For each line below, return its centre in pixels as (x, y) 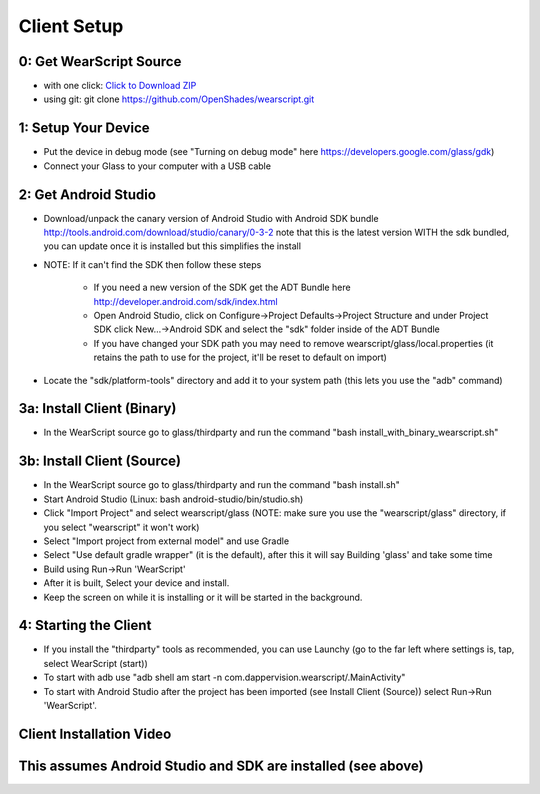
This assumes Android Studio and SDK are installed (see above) (221, 765)
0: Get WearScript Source (100, 61)
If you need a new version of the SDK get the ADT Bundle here (222, 287)
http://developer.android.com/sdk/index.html (186, 301)
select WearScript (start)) (96, 663)
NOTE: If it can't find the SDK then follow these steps (152, 264)
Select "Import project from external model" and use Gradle (166, 541)
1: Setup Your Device (84, 128)
